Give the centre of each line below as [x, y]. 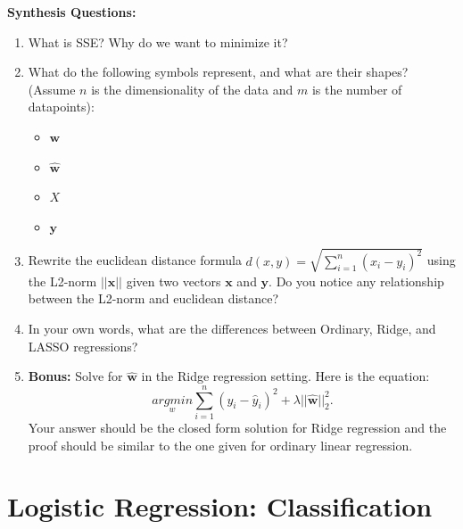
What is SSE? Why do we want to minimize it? [158, 41]
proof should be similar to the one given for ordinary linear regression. [220, 445]
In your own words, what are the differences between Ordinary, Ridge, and [232, 329]
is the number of [357, 89]
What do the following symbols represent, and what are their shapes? [218, 72]
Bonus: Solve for [75, 376]
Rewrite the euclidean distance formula [135, 260]
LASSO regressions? [83, 346]
